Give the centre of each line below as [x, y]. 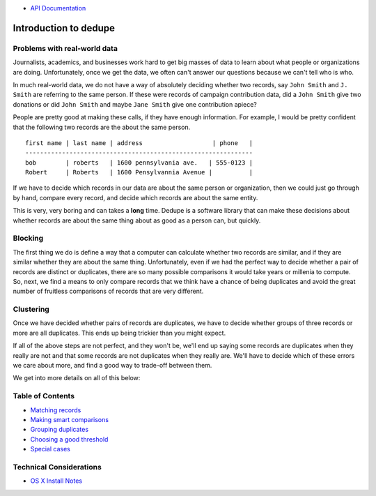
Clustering [31, 309]
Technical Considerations [57, 467]
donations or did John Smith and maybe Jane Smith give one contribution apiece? [135, 104]
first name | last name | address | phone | [139, 143]
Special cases [50, 449]
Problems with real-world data [65, 48]
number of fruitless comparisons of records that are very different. [108, 291]
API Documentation [58, 8]
